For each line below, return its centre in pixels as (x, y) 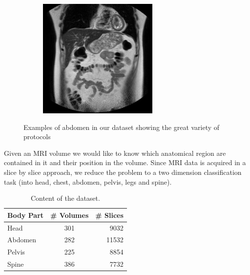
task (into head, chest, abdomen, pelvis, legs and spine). (88, 181)
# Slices (109, 215)
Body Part (26, 215)
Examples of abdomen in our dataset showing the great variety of (122, 127)
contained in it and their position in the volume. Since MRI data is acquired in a (125, 162)
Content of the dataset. (65, 198)
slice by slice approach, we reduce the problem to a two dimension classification (123, 172)
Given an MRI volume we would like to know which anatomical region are (115, 153)
